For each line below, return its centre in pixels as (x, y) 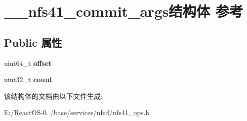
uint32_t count (28, 79)
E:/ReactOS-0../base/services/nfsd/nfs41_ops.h (77, 112)
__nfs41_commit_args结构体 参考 (123, 11)
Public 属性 (33, 42)
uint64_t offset (28, 63)
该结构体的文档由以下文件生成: (53, 96)
